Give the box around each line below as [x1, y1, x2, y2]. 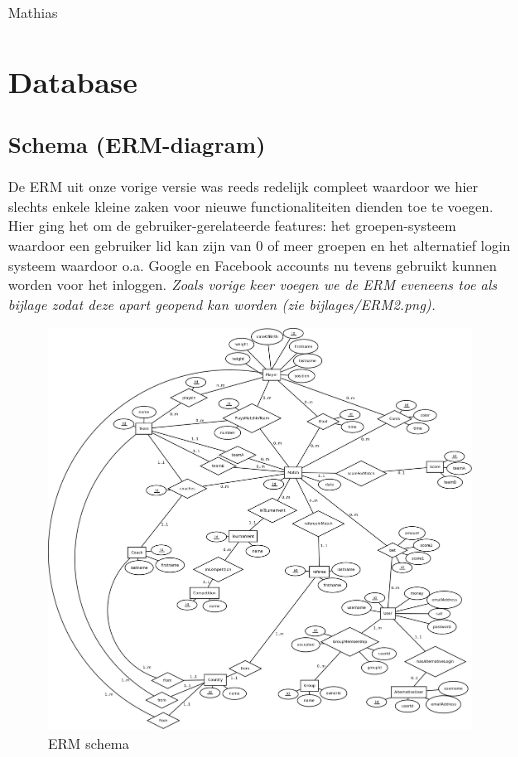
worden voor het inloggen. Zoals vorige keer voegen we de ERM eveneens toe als [8, 274, 498, 295]
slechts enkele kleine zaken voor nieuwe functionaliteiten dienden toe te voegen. [8, 195, 494, 216]
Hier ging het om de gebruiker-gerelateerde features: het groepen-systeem [8, 215, 457, 236]
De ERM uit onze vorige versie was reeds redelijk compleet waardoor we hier [8, 176, 479, 197]
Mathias [8, 2, 58, 22]
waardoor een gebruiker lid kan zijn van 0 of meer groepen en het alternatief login [8, 234, 511, 255]
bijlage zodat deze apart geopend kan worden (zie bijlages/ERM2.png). [8, 293, 436, 314]
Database [8, 60, 138, 101]
